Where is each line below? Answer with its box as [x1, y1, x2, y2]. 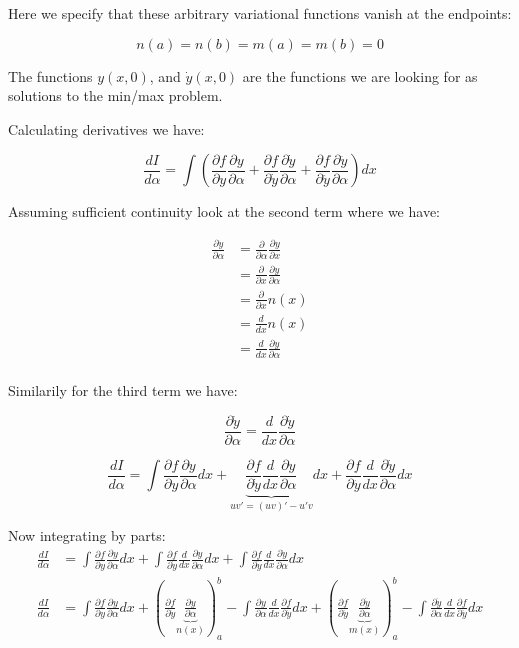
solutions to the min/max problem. [8, 85, 223, 106]
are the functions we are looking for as [242, 65, 478, 86]
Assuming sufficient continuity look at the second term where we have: [8, 201, 440, 222]
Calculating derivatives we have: [8, 118, 205, 139]
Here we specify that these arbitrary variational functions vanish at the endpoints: [8, 3, 512, 23]
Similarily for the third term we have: [8, 380, 238, 401]
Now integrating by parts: [8, 525, 166, 546]
